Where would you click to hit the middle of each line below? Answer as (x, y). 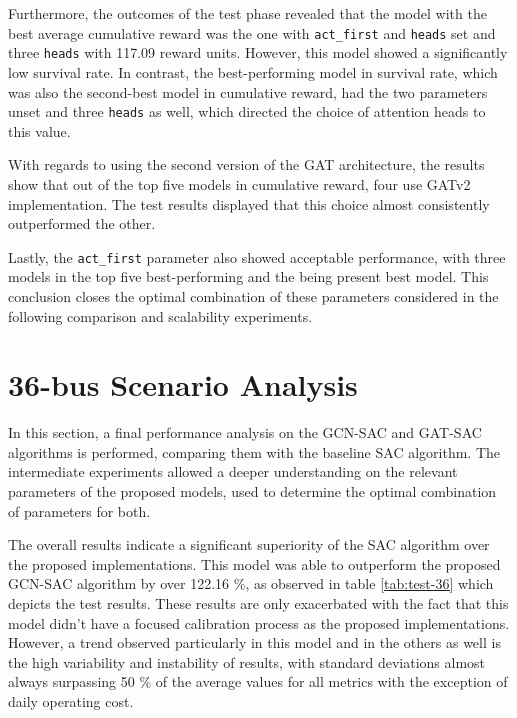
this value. (39, 130)
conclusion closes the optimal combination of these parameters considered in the (253, 295)
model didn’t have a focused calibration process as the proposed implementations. (259, 622)
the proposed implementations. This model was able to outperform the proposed (254, 563)
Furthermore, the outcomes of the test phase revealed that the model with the (247, 13)
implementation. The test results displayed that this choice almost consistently (249, 203)
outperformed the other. (82, 223)
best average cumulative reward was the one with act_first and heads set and (252, 32)
